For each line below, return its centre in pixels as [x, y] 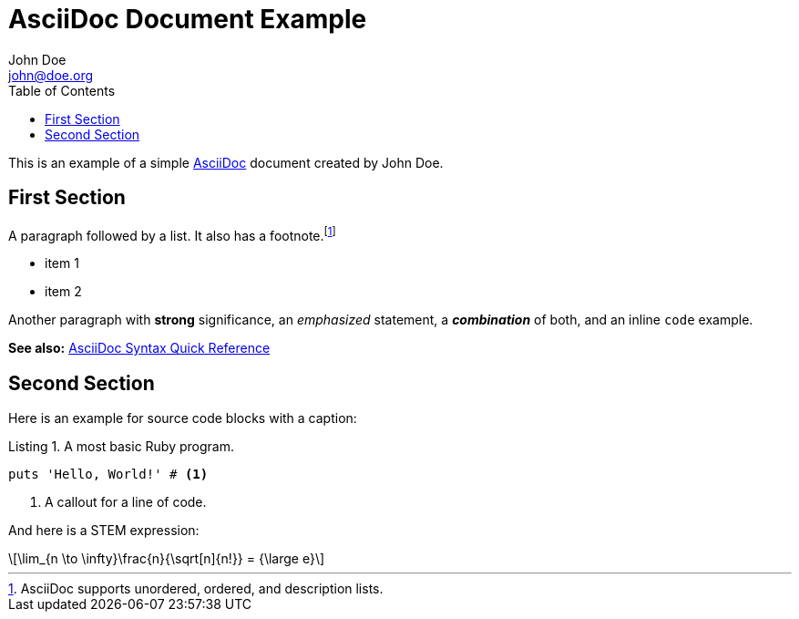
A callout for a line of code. [126, 502]
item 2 [63, 292]
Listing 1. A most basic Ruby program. [121, 447]
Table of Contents [62, 90]
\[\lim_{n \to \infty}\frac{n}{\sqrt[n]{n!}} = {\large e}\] [167, 559]
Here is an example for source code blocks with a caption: [183, 418]
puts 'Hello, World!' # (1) [108, 475]
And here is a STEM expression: [104, 531]
